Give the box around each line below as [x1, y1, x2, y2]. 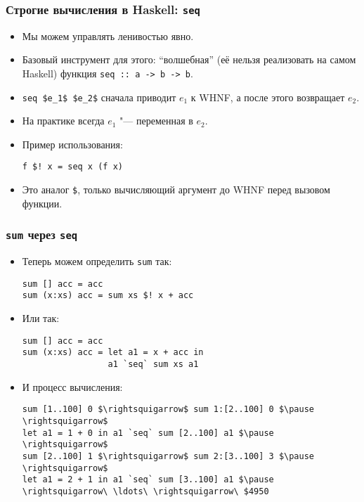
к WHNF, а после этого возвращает [190, 89, 345, 104]
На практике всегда [22, 113, 105, 128]
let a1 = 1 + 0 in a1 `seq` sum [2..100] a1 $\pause [22, 427, 274, 438]
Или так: [22, 311, 60, 326]
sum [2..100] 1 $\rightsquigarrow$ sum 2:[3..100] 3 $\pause [22, 451, 315, 461]
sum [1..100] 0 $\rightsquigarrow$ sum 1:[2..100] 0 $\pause [22, 404, 315, 415]
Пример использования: [22, 136, 123, 151]
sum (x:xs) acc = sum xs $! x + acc [22, 290, 194, 301]
